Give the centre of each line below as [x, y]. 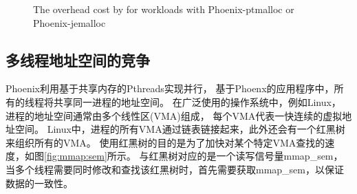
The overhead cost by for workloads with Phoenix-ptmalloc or [164, 9]
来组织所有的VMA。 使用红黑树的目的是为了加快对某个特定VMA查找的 [165, 142]
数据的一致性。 [39, 183]
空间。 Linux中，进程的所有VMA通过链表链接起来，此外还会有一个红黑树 [180, 129]
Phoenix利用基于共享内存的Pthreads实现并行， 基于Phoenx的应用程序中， [170, 88]
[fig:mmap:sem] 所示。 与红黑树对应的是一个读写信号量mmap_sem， [194, 156]
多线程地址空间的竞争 [78, 60]
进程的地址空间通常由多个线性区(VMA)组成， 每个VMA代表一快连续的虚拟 [174, 115]
